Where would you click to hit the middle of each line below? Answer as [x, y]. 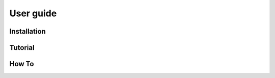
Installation [28, 31]
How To [22, 64]
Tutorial [22, 48]
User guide [33, 13]
